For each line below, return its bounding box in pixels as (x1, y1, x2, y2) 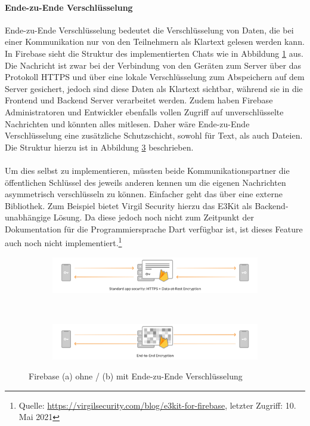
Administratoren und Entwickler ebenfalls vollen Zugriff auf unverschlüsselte (5, 105, 284, 118)
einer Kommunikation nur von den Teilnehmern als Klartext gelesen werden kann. (5, 35, 305, 48)
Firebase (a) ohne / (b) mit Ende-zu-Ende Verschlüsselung (29, 370, 243, 382)
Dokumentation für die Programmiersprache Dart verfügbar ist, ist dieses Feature (5, 222, 303, 235)
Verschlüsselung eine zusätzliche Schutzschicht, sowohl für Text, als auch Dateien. (5, 129, 303, 142)
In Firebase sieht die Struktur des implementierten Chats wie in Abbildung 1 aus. (5, 47, 303, 59)
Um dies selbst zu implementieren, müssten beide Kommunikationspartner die (5, 164, 290, 176)
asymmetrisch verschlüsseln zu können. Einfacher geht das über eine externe (5, 188, 283, 200)
